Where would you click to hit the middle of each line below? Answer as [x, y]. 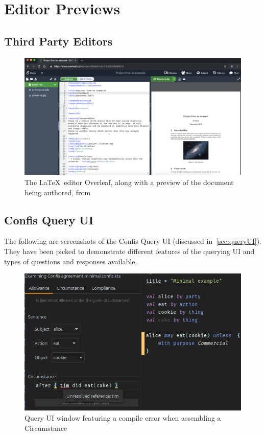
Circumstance [46, 428]
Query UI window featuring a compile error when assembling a [123, 418]
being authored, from [58, 192]
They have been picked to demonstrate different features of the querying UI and [129, 251]
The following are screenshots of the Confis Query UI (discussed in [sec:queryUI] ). [133, 241]
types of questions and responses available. [71, 261]
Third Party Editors [58, 41]
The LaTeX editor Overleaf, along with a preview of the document [129, 182]
